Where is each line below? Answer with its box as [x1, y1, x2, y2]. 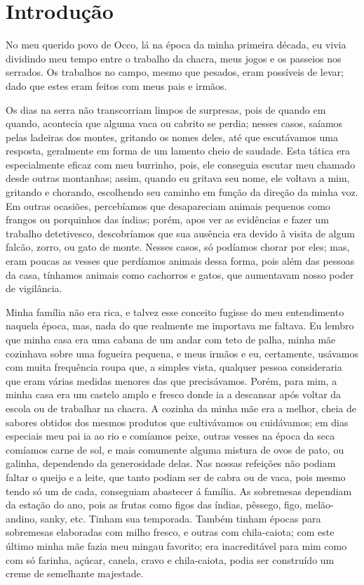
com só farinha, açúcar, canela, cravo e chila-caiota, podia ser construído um [6, 552, 335, 567]
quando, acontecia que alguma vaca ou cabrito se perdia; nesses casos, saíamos [6, 116, 343, 131]
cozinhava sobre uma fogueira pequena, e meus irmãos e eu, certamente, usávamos [6, 346, 358, 360]
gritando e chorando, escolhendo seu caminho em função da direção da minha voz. [6, 185, 358, 199]
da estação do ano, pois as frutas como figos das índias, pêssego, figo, [6, 497, 302, 512]
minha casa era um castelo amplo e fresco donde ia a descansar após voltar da [6, 387, 342, 402]
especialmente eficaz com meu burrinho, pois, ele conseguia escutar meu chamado [6, 157, 356, 171]
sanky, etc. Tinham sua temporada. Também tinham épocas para [40, 511, 321, 525]
